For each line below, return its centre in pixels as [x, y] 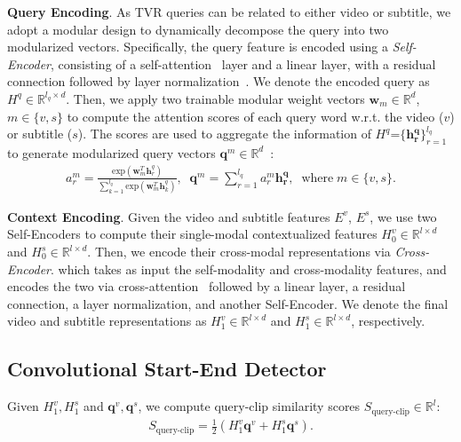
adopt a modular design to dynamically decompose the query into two [198, 29]
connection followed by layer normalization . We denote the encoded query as [219, 81]
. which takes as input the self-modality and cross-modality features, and [249, 268]
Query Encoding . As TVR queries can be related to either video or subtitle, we [229, 12]
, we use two [403, 216]
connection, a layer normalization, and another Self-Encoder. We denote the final [228, 303]
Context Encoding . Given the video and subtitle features [169, 216]
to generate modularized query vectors [111, 152]
